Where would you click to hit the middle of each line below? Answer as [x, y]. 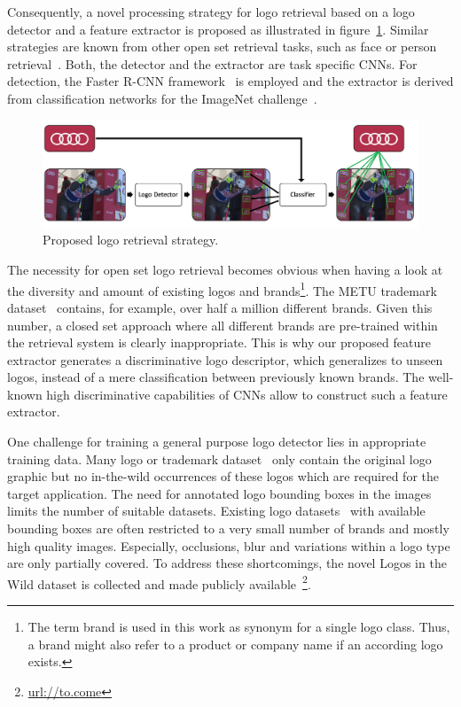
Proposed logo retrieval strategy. [131, 240]
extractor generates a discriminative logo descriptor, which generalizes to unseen [225, 359]
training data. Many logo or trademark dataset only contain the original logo [219, 458]
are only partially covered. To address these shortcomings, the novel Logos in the [227, 563]
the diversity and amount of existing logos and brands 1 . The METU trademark [222, 289]
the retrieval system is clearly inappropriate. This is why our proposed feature [219, 342]
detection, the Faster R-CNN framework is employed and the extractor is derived [230, 81]
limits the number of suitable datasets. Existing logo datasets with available [216, 511]
